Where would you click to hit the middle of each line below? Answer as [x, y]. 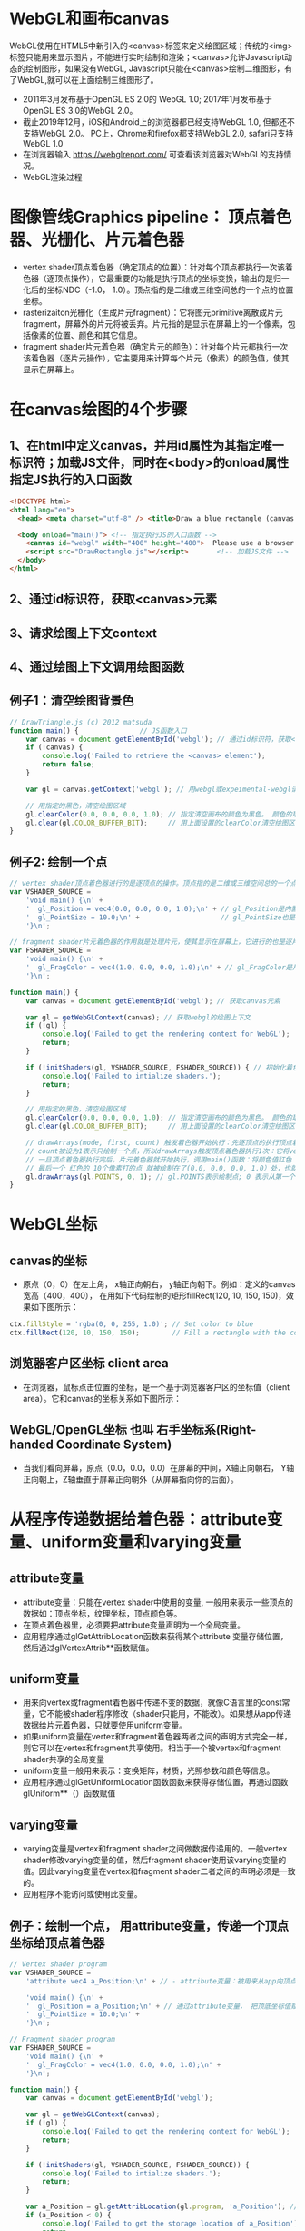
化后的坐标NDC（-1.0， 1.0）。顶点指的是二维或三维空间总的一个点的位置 [158, 289]
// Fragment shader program [63, 2040]
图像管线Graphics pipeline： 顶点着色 [151, 217]
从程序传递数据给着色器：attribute [138, 1519]
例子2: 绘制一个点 [59, 862]
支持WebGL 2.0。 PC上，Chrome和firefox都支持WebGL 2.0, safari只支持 [158, 133]
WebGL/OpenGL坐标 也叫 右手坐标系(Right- [133, 1430]
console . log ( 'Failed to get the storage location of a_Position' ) [170, 2223]
